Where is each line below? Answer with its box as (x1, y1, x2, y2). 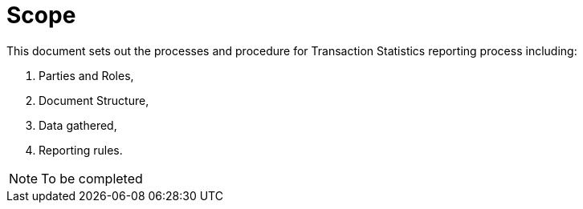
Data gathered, (39, 118, 117, 132)
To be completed (41, 170, 143, 187)
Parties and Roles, (39, 68, 134, 82)
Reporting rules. (39, 143, 123, 157)
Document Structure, (39, 93, 149, 107)
